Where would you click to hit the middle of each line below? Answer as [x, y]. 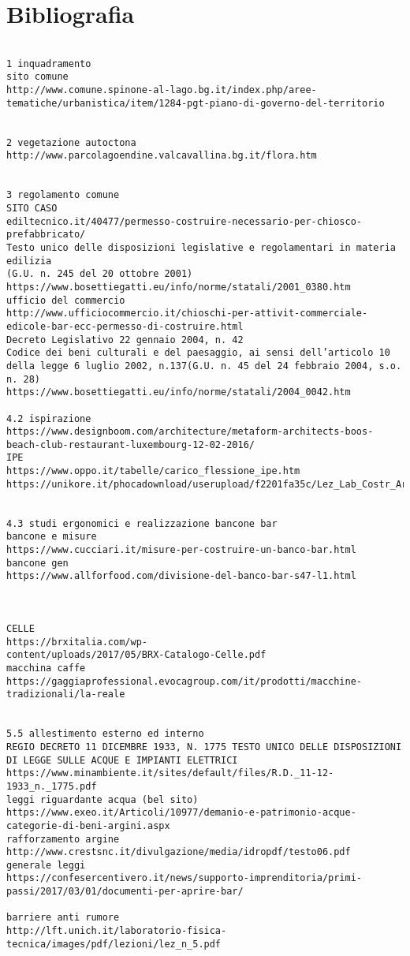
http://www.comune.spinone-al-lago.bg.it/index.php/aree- [162, 90]
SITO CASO [32, 208]
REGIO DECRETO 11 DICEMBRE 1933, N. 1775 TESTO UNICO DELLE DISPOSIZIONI [204, 747]
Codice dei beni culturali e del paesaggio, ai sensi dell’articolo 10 [198, 353]
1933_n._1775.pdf [52, 786]
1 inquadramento [49, 63]
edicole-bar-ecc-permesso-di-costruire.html [125, 326]
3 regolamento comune [63, 195]
